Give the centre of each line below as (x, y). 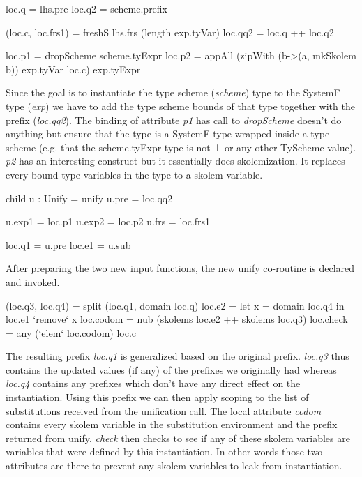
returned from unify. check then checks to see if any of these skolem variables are (178, 438)
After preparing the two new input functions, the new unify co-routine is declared (180, 268)
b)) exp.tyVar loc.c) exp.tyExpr (73, 69)
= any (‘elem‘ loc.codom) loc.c (71, 332)
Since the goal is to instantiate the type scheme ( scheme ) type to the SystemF (173, 92)
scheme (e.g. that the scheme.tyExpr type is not (108, 147)
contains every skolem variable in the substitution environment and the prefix (172, 424)
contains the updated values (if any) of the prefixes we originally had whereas (171, 369)
